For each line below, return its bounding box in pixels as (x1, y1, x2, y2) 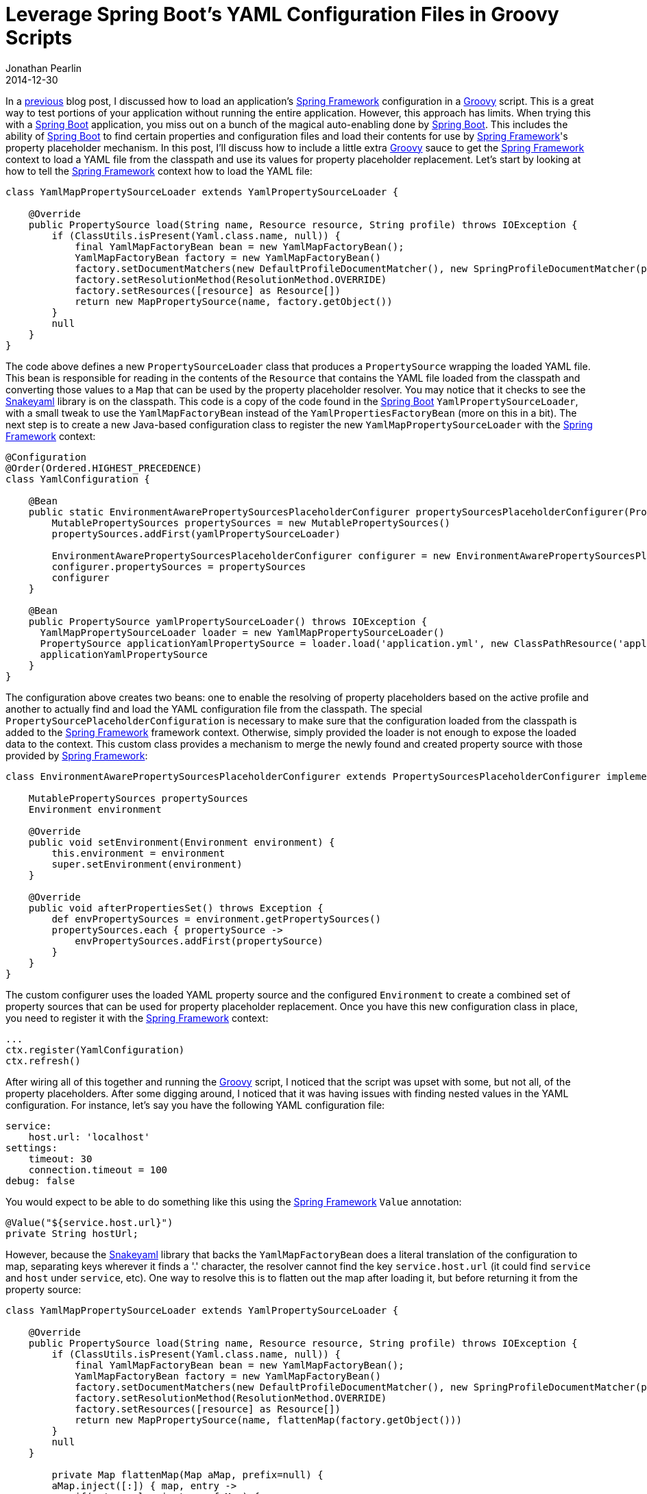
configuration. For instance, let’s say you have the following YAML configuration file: (5, 1099, 385, 1111)
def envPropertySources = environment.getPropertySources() (51, 913, 381, 924)
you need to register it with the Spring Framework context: (5, 1012, 269, 1024)
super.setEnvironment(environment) (51, 858, 243, 870)
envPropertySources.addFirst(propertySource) (75, 935, 323, 946)
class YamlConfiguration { (5, 473, 150, 485)
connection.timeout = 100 (28, 1164, 168, 1175)
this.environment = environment (51, 847, 225, 859)
